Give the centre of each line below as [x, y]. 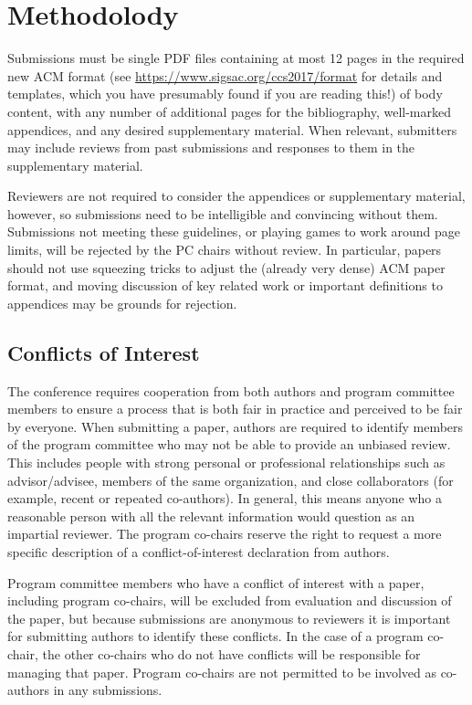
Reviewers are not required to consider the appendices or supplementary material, [236, 196]
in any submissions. [108, 690]
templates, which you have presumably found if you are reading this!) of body [225, 94]
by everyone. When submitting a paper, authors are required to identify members [236, 426]
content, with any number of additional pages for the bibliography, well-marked [230, 111]
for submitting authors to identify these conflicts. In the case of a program [215, 636]
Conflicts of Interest [104, 352]
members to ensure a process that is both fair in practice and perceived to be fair [235, 409]
